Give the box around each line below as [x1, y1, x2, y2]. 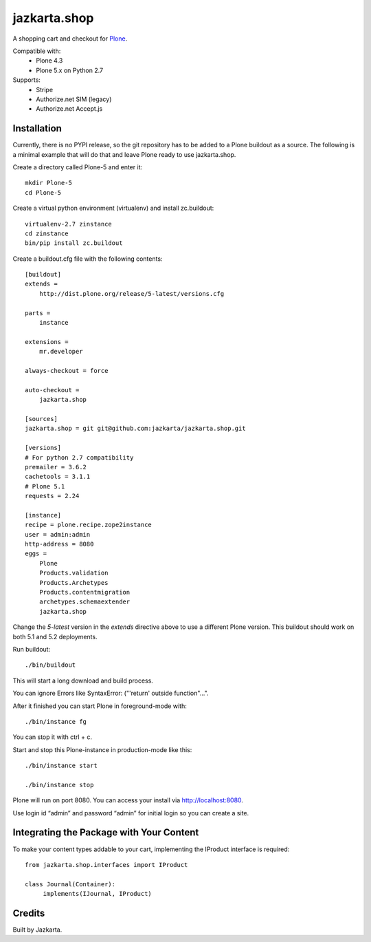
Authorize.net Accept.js [36, 105, 103, 113]
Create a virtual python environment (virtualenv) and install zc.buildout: [12, 204, 214, 213]
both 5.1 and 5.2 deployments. [12, 632, 98, 641]
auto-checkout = [25, 386, 80, 394]
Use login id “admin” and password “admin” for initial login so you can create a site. [12, 809, 249, 817]
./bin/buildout [25, 661, 76, 669]
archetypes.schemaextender [38, 598, 131, 606]
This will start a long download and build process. [12, 676, 154, 685]
